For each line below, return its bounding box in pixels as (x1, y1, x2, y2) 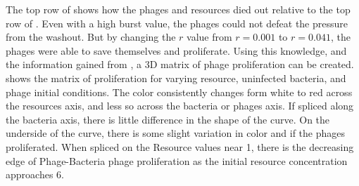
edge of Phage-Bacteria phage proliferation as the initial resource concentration (6, 153, 348, 168)
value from (187, 29, 232, 44)
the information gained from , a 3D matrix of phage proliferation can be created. (6, 57, 354, 72)
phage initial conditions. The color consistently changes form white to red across (6, 84, 353, 99)
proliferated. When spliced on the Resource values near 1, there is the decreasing (6, 139, 354, 154)
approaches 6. (6, 167, 64, 182)
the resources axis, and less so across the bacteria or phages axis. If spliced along (6, 98, 354, 113)
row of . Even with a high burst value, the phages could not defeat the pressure (6, 15, 348, 30)
